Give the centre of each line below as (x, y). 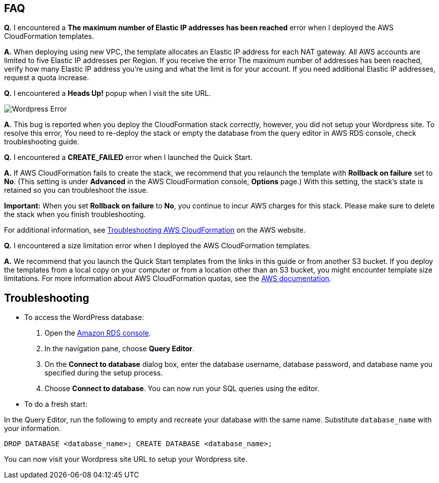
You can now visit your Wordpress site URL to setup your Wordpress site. (126, 459)
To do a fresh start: (56, 404)
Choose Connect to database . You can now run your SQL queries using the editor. (182, 389)
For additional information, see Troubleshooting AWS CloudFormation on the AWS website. (155, 230)
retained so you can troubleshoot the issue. (76, 190)
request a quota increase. (47, 78)
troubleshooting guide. (42, 142)
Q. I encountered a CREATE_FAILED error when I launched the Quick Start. (128, 157)
